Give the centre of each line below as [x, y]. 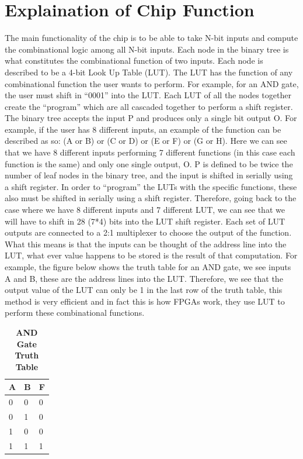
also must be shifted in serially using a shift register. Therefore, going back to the [151, 198]
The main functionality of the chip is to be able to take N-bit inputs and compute [151, 38]
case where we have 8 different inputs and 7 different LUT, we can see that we [145, 210]
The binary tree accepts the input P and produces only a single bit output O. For [151, 118]
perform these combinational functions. [75, 313]
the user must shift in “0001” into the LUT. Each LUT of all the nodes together [148, 95]
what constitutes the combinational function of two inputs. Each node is [134, 61]
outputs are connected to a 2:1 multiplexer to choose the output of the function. [148, 232]
